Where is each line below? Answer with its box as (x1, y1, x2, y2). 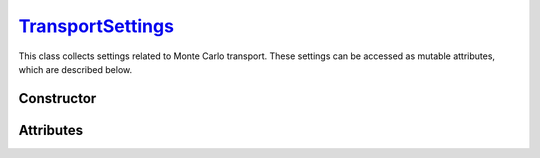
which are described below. (18, 63, 133, 75)
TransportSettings (18, 15, 175, 37)
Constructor (18, 90, 97, 107)
